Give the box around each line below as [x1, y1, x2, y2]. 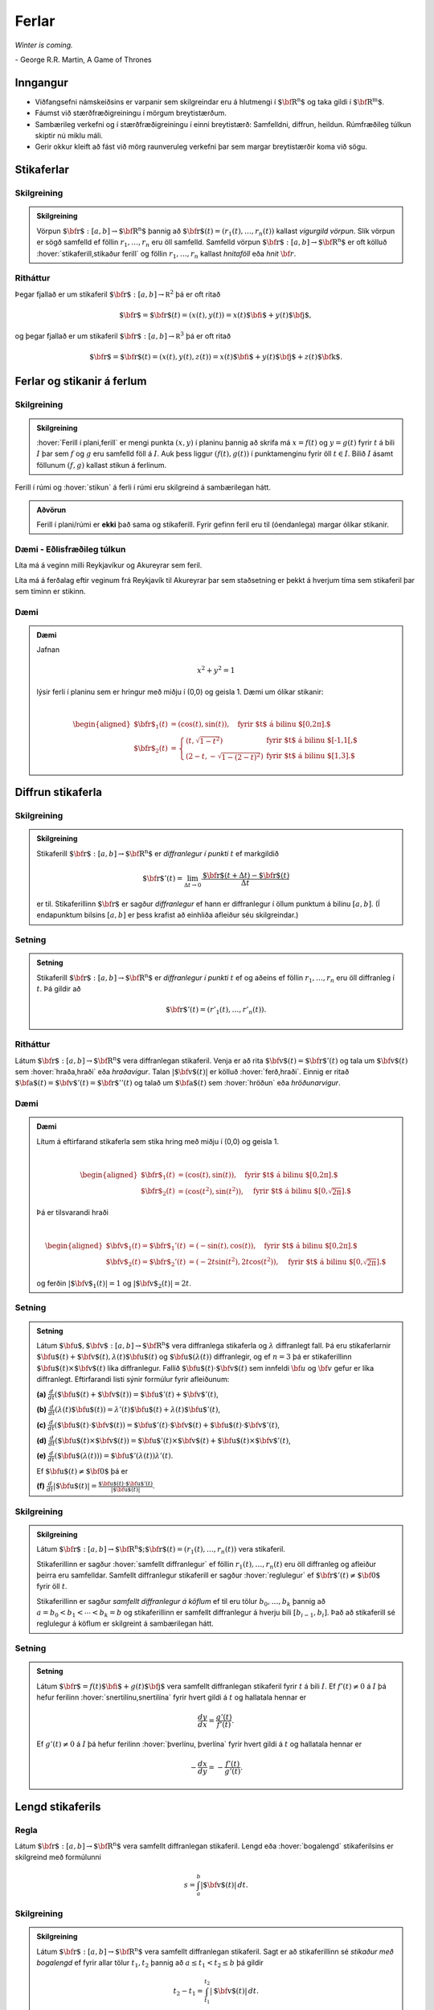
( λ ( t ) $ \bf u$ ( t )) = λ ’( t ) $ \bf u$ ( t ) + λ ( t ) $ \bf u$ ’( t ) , [55, 1405, 221, 1414]
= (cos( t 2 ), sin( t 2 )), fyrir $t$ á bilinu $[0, [178, 1185, 329, 1196]
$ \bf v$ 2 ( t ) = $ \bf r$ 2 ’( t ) [105, 1257, 186, 1268]
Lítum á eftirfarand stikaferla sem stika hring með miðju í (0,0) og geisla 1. [36, 1136, 279, 1146]
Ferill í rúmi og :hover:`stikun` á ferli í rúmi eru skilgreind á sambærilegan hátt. [14, 482, 271, 492]
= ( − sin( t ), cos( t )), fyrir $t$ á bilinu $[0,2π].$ [188, 1241, 358, 1250]
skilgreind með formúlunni [14, 1852, 102, 1862]
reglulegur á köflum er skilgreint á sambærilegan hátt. [36, 1618, 215, 1628]
